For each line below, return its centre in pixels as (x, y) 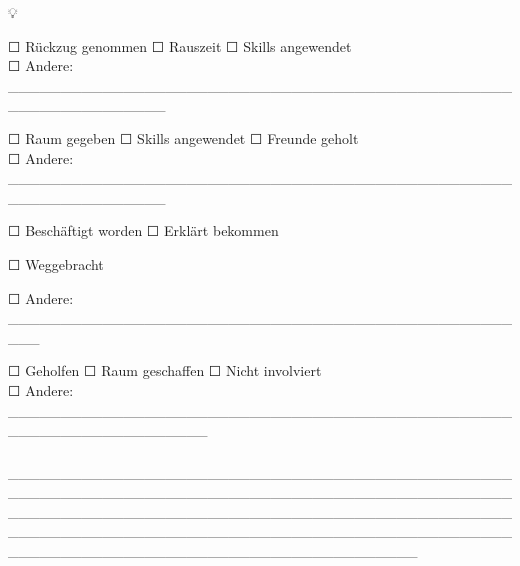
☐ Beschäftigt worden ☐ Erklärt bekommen (143, 230)
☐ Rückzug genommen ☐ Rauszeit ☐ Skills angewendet (180, 45)
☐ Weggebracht (56, 263)
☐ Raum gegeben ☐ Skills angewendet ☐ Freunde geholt (183, 137)
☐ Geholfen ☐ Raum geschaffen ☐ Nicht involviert (165, 370)
